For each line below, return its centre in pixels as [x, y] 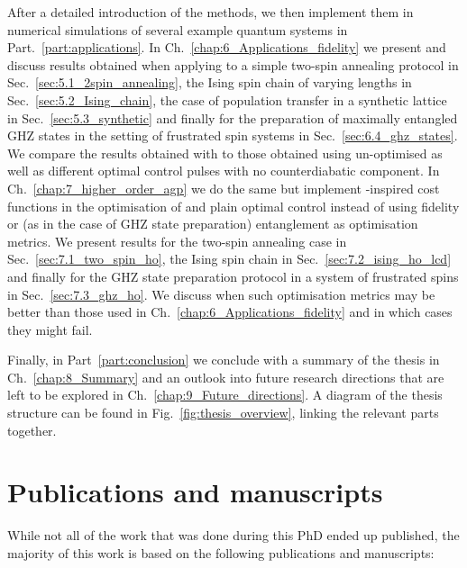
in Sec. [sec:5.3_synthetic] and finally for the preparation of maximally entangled [233, 117]
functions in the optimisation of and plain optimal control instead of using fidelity [233, 206]
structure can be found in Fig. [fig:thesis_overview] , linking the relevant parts [223, 413]
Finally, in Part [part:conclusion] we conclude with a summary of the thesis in [224, 360]
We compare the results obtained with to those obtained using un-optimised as [225, 153]
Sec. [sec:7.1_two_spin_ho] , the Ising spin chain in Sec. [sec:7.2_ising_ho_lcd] [229, 259]
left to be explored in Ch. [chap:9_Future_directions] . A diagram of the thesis [225, 395]
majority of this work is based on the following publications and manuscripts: [221, 552]
